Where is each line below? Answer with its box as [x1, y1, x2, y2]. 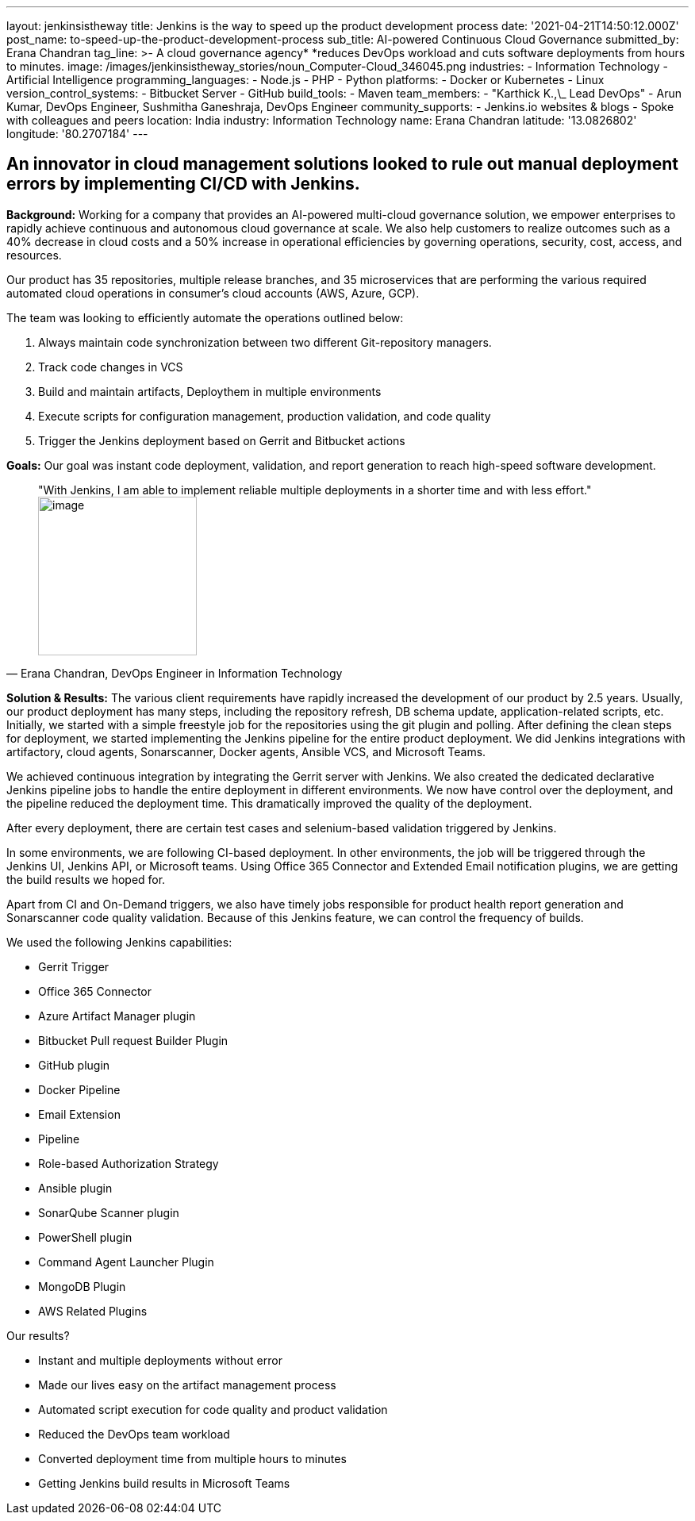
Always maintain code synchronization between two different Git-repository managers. [38, 335, 492, 349]
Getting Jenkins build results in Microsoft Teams [38, 1476, 290, 1490]
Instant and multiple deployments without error [38, 1353, 282, 1367]
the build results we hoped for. [6, 872, 166, 886]
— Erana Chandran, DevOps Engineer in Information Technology [6, 666, 343, 680]
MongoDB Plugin [38, 1279, 126, 1293]
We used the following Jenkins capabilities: [6, 935, 232, 949]
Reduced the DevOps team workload [38, 1427, 230, 1441]
